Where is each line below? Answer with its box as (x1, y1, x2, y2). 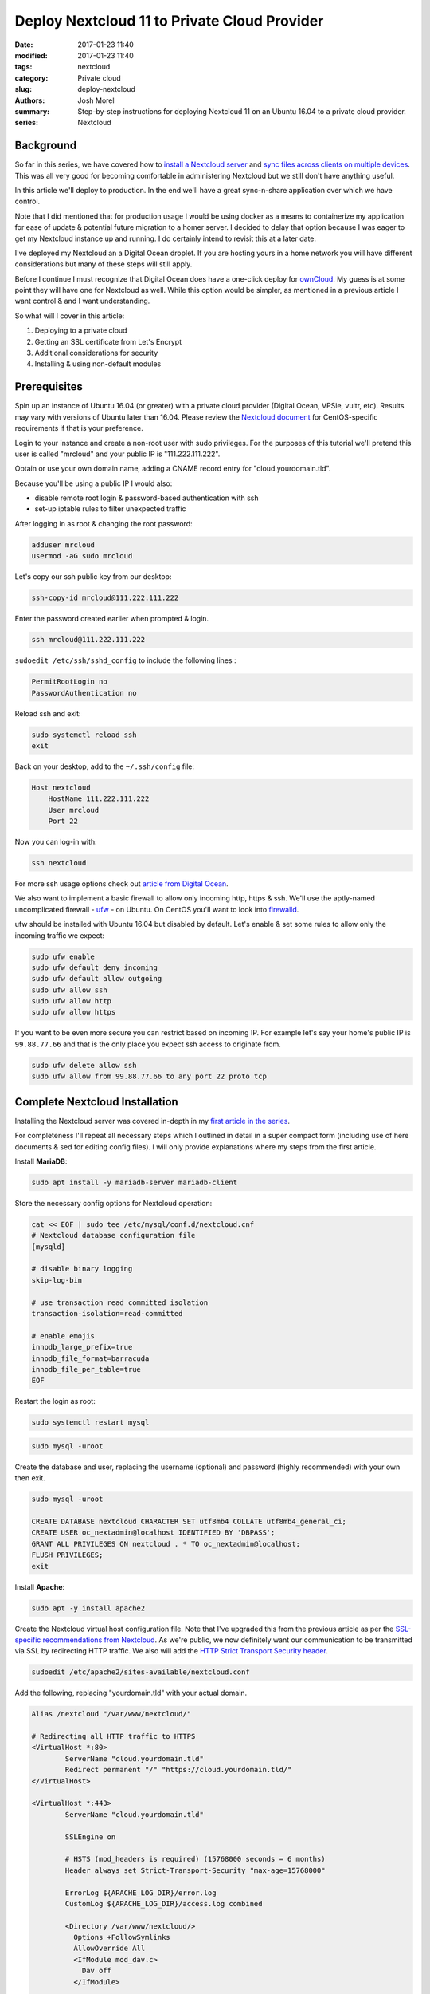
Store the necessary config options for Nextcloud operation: (14, 1198, 213, 1208)
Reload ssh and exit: (14, 708, 81, 718)
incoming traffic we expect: (14, 930, 105, 940)
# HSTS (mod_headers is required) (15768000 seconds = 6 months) (64, 1854, 326, 1864)
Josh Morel (77, 96, 115, 105)
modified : (14, 50, 48, 60)
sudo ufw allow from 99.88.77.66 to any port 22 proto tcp (31, 1072, 267, 1081)
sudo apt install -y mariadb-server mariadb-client (31, 1177, 238, 1187)
